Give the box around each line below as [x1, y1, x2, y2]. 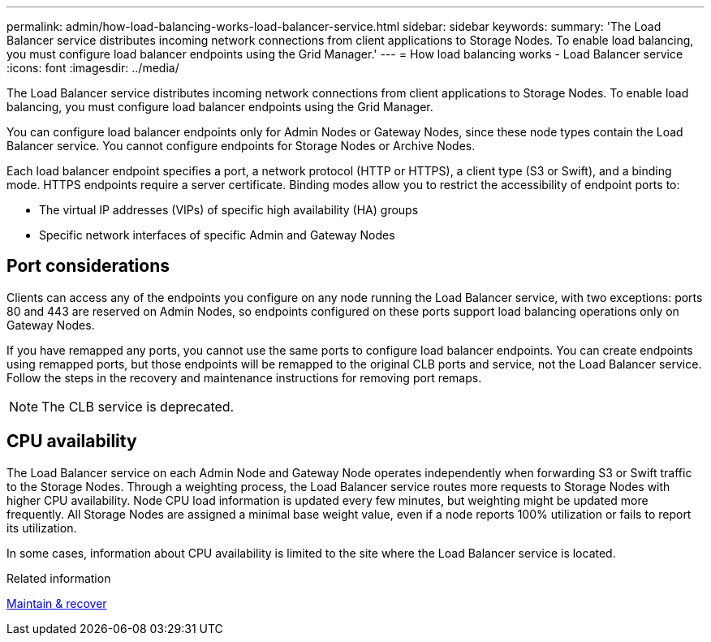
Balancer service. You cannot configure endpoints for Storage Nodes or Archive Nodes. [6, 139, 476, 153]
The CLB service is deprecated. [41, 398, 235, 415]
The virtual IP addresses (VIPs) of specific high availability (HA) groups [39, 203, 419, 217]
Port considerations [6, 256, 170, 277]
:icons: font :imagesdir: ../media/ [6, 61, 179, 75]
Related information [6, 571, 111, 585]
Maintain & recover [6, 596, 107, 610]
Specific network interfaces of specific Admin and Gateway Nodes [39, 228, 395, 242]
